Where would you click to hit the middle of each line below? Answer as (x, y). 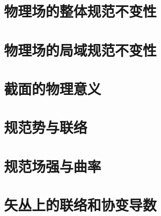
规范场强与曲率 (53, 166)
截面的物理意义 (53, 88)
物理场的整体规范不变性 (80, 11)
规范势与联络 (46, 127)
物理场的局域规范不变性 (80, 50)
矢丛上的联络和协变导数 (80, 205)
